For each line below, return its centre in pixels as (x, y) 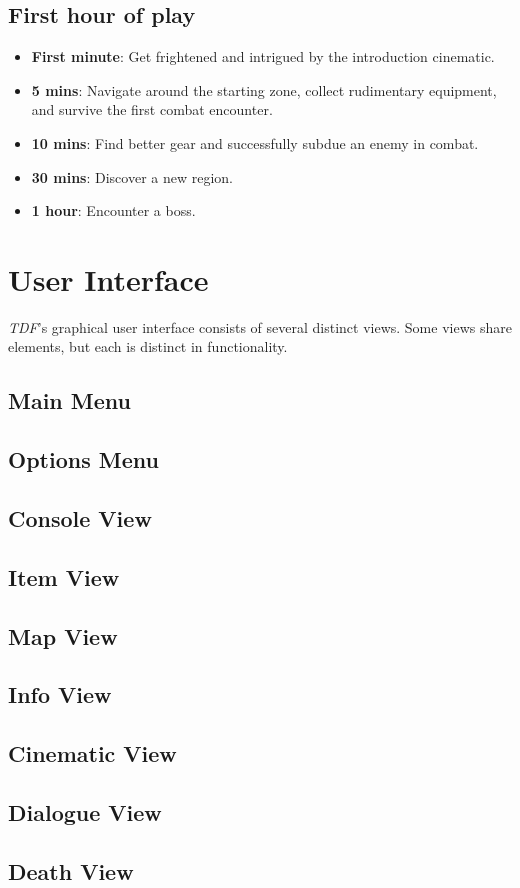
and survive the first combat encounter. (152, 109)
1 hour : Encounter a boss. (113, 210)
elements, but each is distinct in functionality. (148, 346)
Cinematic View (92, 753)
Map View (63, 635)
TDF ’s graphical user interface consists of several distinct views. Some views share (260, 326)
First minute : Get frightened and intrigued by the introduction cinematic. (263, 56)
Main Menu (69, 400)
